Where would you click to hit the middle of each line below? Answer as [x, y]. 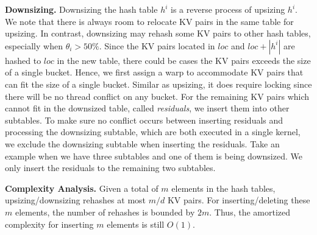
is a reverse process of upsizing [228, 9]
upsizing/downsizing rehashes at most [76, 200]
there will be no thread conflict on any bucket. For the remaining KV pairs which [157, 96]
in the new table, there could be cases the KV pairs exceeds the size [184, 60]
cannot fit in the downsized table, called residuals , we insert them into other [147, 108]
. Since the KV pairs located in [157, 45]
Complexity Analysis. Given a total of [82, 188]
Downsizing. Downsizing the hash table [81, 9]
